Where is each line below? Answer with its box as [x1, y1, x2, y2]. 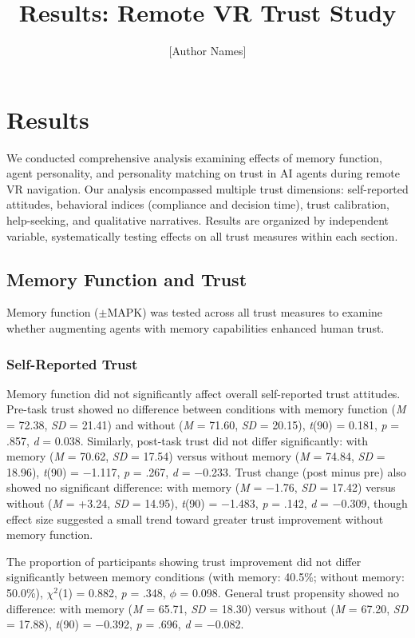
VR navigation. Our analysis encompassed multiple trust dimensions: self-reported [6, 180, 409, 197]
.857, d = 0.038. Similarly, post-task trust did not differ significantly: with [6, 432, 368, 449]
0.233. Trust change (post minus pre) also [203, 463, 406, 480]
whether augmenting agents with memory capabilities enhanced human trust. [6, 320, 385, 337]
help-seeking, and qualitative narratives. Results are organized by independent [6, 212, 389, 229]
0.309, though [341, 494, 408, 511]
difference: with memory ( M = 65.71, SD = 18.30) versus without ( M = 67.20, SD [6, 600, 409, 616]
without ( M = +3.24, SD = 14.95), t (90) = [6, 494, 218, 511]
